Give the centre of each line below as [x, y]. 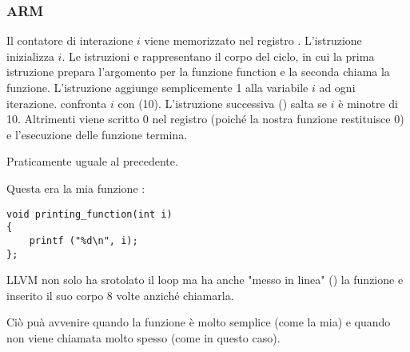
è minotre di [368, 103]
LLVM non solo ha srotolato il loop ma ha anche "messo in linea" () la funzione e [205, 280]
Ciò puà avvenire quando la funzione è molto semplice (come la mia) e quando [199, 322]
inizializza [30, 56]
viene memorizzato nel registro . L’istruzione [253, 40]
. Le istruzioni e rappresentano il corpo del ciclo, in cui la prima [218, 56]
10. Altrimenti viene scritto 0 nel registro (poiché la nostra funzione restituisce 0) [205, 119]
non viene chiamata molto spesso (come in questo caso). [143, 337]
